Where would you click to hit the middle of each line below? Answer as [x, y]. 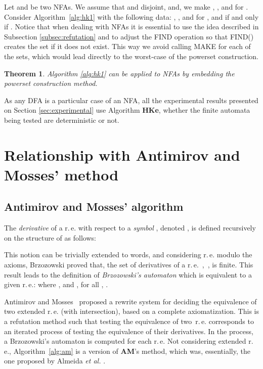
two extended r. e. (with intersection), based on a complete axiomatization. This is [131, 311]
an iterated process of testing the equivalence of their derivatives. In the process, [129, 331]
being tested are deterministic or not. [62, 120]
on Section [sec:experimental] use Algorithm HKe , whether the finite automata [127, 110]
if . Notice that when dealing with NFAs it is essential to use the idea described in [131, 27]
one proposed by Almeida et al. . [55, 361]
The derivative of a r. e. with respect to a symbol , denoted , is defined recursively [130, 228]
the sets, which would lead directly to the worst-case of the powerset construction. [131, 56]
